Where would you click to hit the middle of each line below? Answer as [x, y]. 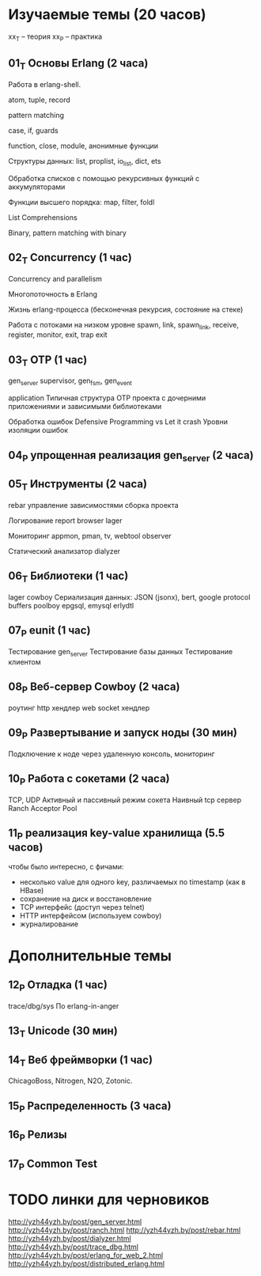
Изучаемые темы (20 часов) [108, 15]
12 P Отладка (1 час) [58, 986]
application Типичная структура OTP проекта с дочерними [107, 398]
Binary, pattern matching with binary [67, 233]
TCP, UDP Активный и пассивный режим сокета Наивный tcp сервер [125, 800]
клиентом [25, 661]
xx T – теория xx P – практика [55, 37]
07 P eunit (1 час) [49, 631]
